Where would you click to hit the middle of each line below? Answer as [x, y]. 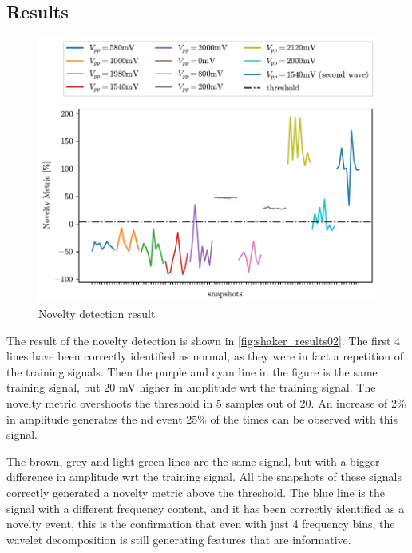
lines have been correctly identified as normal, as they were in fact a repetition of [205, 356]
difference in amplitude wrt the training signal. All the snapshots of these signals [204, 477]
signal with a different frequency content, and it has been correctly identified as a [206, 508]
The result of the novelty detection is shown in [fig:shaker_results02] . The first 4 [204, 340]
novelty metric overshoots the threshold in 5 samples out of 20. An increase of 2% [206, 402]
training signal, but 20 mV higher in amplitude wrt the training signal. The [191, 387]
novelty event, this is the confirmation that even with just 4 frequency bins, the [201, 524]
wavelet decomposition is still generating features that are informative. [179, 539]
